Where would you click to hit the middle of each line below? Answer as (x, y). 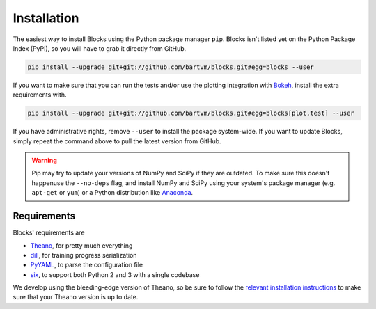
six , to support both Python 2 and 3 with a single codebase (115, 274)
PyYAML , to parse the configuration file (86, 265)
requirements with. (40, 95)
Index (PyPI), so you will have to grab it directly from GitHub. (100, 48)
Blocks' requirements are (49, 232)
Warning (44, 161)
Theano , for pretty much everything (81, 245)
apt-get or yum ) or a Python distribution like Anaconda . (112, 193)
